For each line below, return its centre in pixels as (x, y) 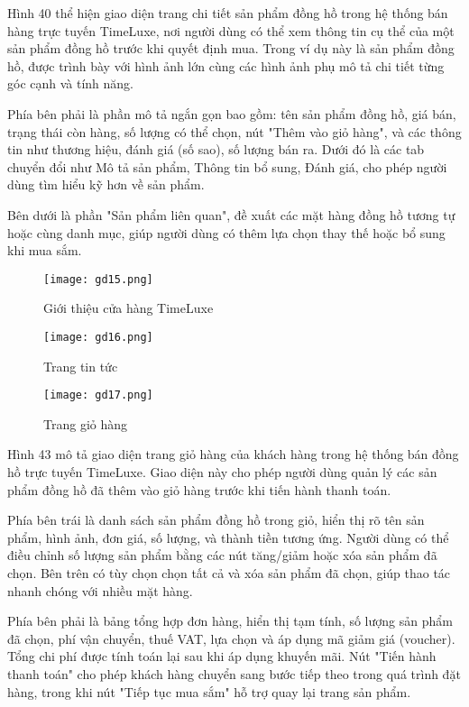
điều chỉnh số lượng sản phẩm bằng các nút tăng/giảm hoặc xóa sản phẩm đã (222, 555)
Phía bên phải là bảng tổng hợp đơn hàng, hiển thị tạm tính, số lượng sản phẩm (230, 621)
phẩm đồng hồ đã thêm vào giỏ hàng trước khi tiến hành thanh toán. (199, 489)
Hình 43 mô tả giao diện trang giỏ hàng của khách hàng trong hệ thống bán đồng (233, 454)
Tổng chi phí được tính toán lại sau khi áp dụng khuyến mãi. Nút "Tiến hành (222, 656)
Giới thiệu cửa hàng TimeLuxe (129, 308)
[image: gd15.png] (98, 279)
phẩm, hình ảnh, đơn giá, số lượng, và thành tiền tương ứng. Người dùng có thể (228, 537)
